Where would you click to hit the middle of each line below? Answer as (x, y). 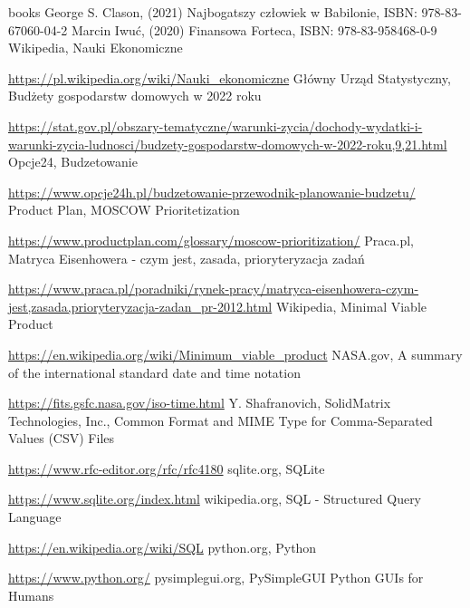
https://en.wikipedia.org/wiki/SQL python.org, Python (163, 547)
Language (35, 517)
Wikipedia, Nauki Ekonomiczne (96, 48)
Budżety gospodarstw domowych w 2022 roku (135, 96)
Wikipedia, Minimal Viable (351, 306)
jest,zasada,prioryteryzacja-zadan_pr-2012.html (140, 306)
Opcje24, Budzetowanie (73, 162)
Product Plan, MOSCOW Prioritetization (124, 210)
